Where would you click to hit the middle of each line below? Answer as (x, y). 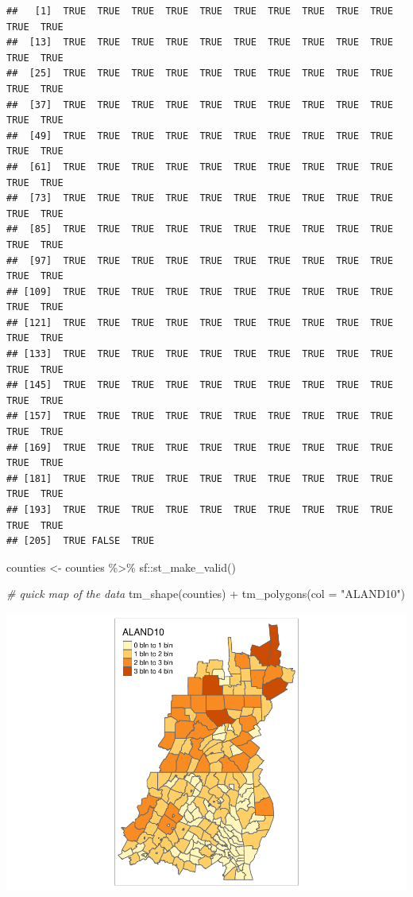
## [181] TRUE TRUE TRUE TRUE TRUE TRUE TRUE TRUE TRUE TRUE (200, 478)
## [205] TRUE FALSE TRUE (81, 541)
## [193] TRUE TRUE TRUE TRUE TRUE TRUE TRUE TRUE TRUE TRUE (200, 510)
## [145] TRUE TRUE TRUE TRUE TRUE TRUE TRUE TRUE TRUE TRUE (200, 385)
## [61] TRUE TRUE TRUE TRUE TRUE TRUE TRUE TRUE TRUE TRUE (200, 167)
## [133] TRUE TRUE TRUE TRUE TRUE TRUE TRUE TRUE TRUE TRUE (200, 354)
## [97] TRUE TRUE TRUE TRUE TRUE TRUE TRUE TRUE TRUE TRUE (200, 260)
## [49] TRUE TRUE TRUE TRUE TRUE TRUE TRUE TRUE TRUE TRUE (200, 136)
